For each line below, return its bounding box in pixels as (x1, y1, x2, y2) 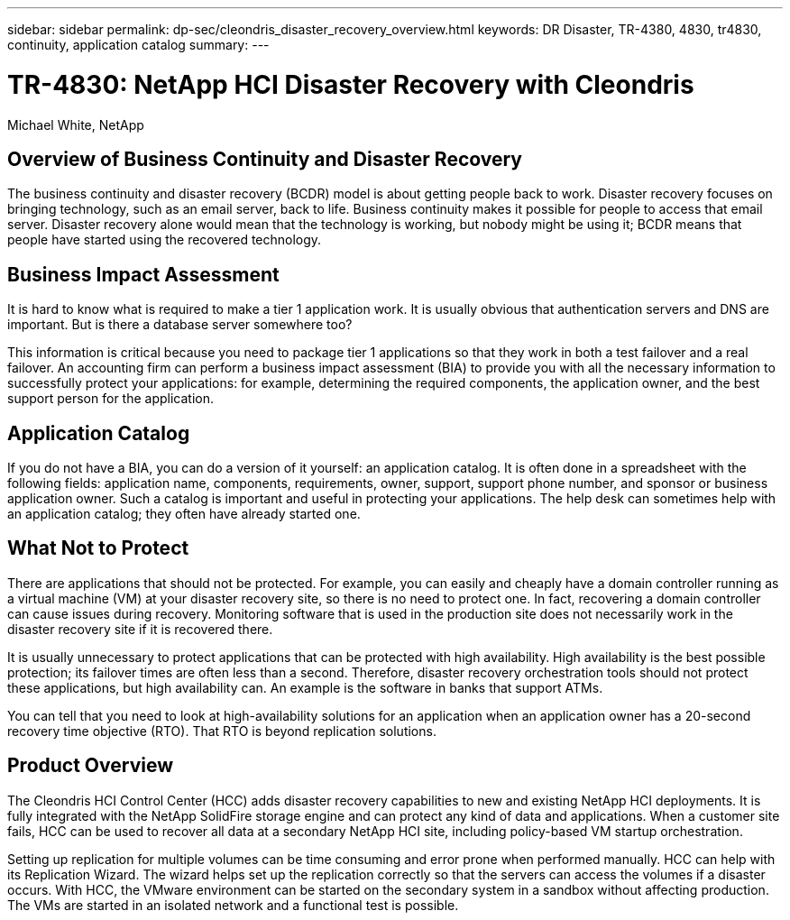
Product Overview (7, 754, 173, 777)
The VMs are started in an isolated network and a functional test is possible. (7, 897, 459, 913)
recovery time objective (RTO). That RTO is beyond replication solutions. (7, 722, 436, 739)
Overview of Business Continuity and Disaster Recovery (7, 147, 523, 170)
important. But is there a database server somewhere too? (7, 317, 353, 333)
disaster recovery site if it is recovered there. (7, 621, 273, 637)
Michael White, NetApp (7, 116, 144, 133)
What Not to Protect (7, 537, 189, 560)
